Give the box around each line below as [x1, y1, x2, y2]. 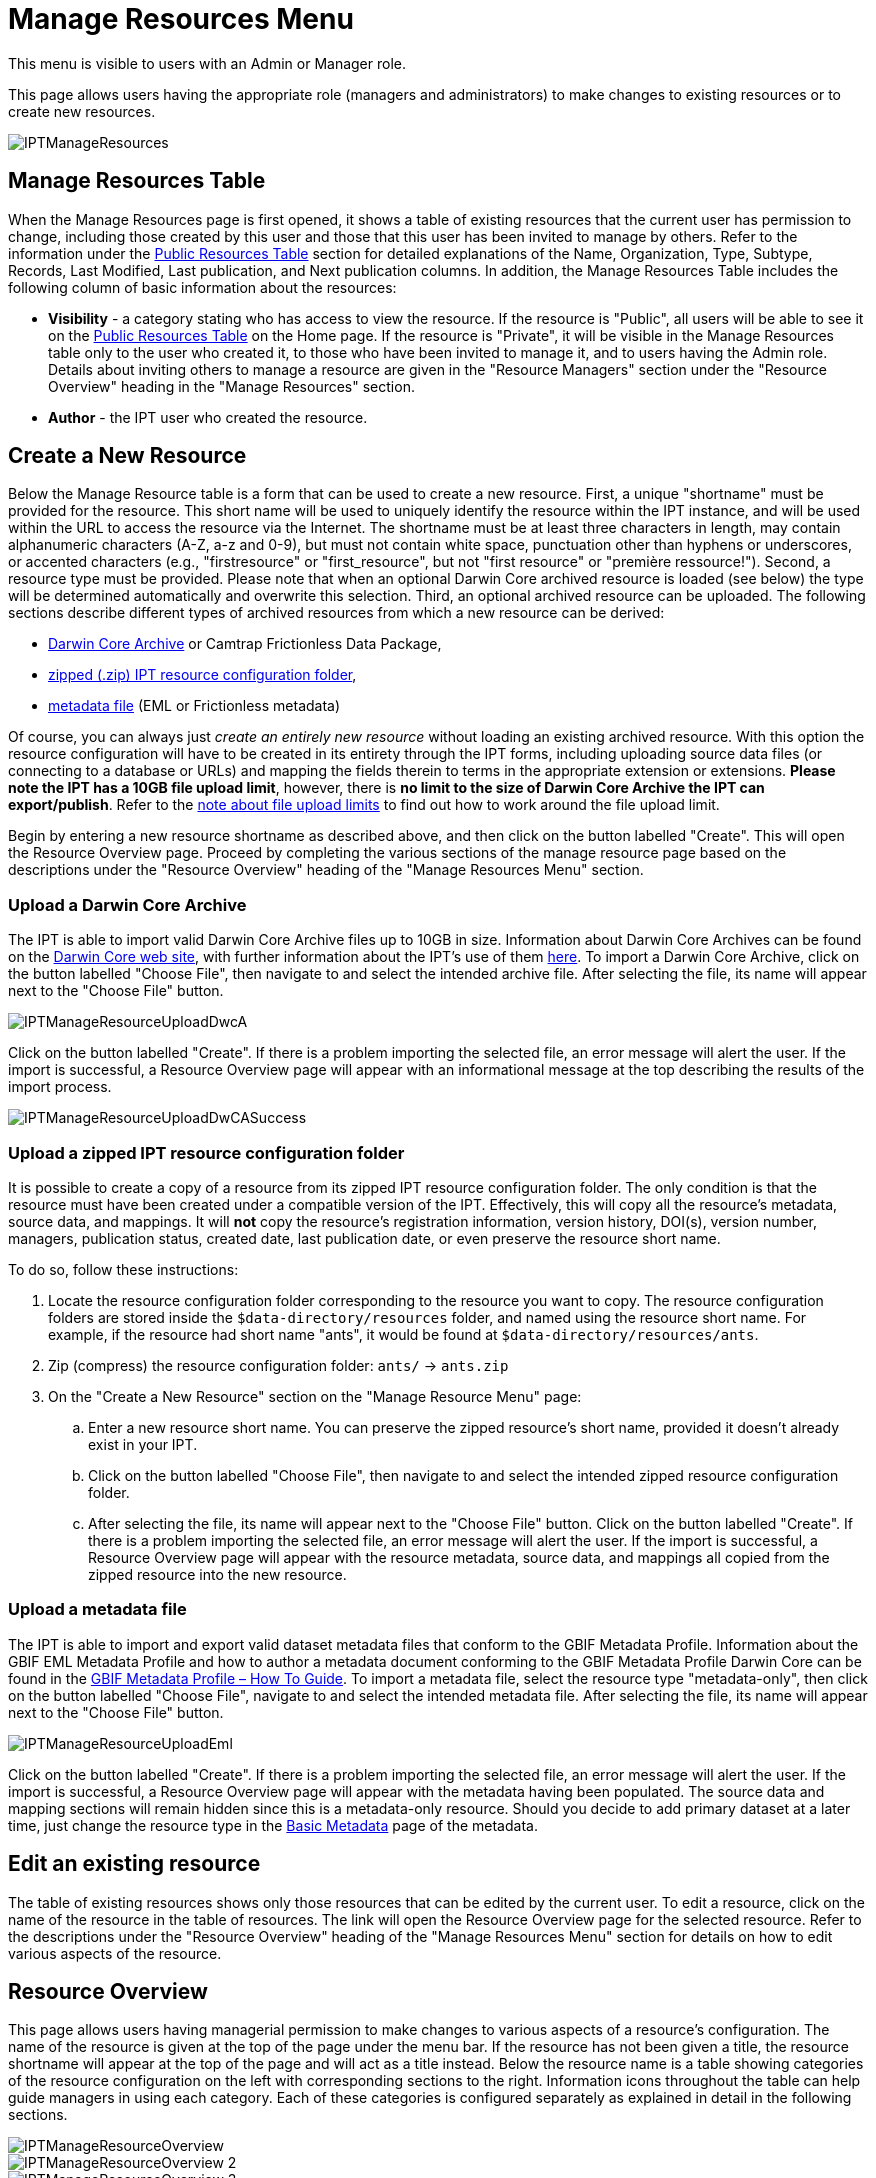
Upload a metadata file [8, 1599, 187, 1620]
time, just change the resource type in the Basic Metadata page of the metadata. [8, 1816, 538, 1834]
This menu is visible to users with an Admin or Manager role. [8, 54, 406, 72]
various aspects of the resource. [8, 1944, 222, 1962]
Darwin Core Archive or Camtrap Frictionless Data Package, [48, 635, 442, 653]
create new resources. [8, 102, 156, 120]
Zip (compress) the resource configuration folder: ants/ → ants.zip [48, 1356, 509, 1374]
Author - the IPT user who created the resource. [48, 408, 368, 426]
